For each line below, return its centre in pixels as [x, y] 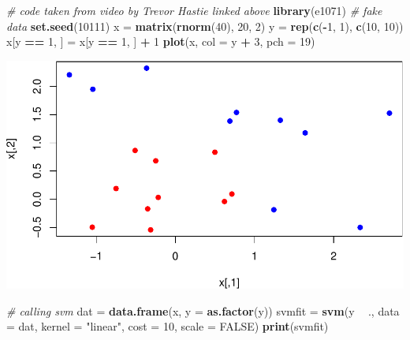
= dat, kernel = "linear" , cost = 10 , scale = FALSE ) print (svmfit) [168, 326]
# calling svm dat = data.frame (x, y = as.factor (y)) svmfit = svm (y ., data [203, 310]
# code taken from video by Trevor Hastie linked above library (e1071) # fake [194, 10]
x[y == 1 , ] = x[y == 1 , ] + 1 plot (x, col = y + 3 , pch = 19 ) [161, 41]
